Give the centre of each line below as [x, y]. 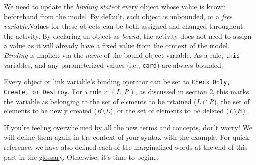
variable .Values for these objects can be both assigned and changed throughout [124, 26]
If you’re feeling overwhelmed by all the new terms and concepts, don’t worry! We [128, 127]
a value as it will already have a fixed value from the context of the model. [117, 45]
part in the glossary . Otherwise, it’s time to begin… [81, 156]
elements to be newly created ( [50, 111]
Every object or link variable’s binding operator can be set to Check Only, [117, 82]
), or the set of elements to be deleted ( [170, 111]
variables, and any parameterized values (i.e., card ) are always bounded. [114, 65]
